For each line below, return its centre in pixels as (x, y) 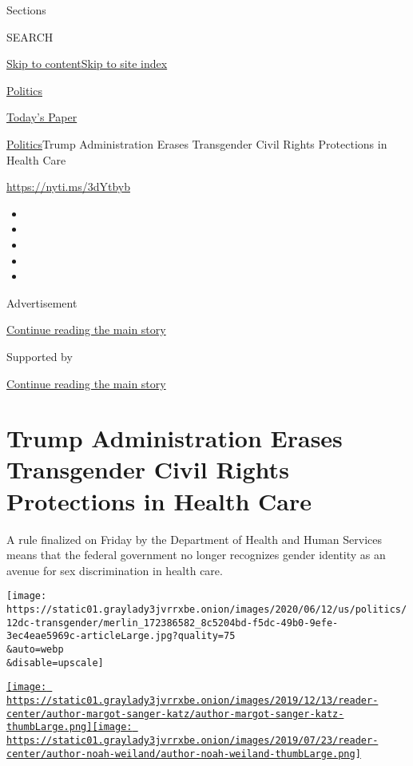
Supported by (40, 356)
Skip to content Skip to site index (87, 64)
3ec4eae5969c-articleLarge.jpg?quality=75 (121, 636)
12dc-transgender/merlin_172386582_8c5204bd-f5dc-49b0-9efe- (173, 623)
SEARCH (30, 36)
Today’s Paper (42, 117)
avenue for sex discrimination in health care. (115, 570)
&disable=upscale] (55, 663)
